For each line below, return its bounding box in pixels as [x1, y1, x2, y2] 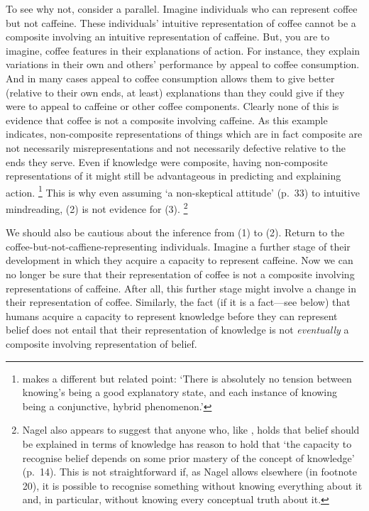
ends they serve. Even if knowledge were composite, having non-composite [6, 154, 328, 169]
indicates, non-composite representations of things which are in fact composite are [6, 126, 363, 141]
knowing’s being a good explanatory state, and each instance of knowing [22, 385, 338, 400]
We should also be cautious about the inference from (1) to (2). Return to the [6, 225, 345, 240]
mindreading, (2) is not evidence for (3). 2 [6, 199, 188, 216]
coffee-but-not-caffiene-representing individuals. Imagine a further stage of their [6, 238, 351, 253]
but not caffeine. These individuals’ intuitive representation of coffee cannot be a [6, 15, 356, 30]
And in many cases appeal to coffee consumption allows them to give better [6, 70, 335, 85]
